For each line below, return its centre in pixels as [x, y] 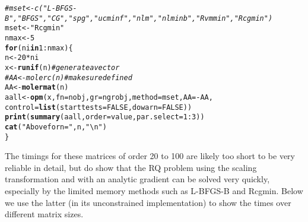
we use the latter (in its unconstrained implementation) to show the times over [148, 202]
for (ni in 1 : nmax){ [39, 48]
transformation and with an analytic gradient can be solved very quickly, [137, 179]
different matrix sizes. [44, 214]
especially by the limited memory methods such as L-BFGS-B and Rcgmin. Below [154, 190]
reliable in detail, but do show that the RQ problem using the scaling [131, 167]
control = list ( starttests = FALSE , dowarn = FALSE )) [99, 107]
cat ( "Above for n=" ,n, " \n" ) [56, 127]
